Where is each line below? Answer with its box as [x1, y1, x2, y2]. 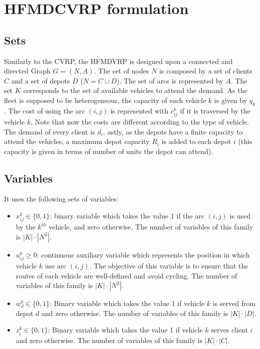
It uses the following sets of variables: [4, 193, 119, 204]
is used [229, 210, 250, 221]
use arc [45, 260, 67, 270]
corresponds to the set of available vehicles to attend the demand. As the [23, 85, 247, 95]
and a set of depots [11, 75, 70, 85]
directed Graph [4, 65, 51, 76]
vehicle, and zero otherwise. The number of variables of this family [49, 221, 253, 232]
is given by [214, 94, 247, 105]
